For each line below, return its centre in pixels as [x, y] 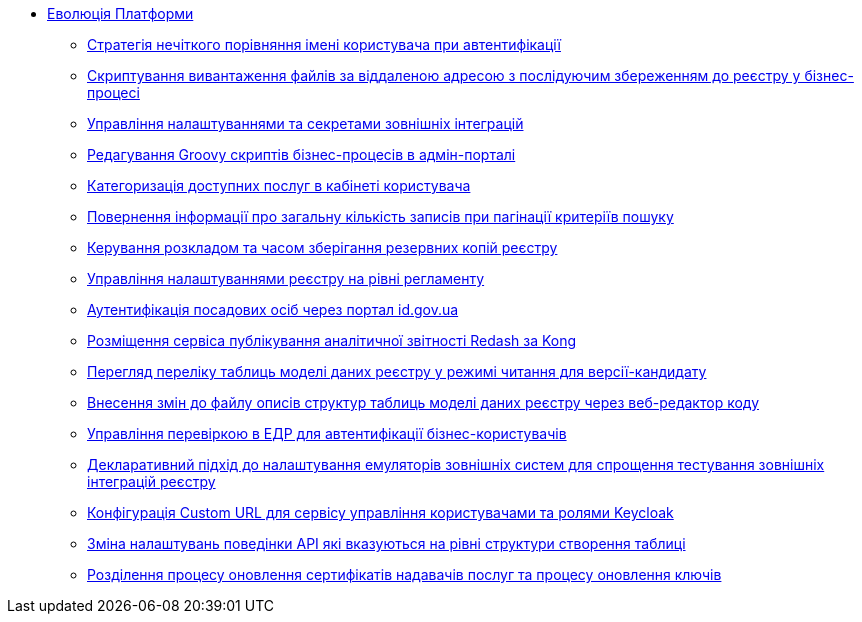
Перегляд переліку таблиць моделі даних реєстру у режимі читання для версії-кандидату [397, 371]
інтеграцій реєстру [151, 481]
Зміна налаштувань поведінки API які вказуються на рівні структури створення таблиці [386, 543]
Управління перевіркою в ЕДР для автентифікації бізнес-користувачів [327, 433]
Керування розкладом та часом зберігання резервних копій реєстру [322, 247]
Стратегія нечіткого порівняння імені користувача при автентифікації [324, 44]
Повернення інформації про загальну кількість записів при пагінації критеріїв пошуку [380, 216]
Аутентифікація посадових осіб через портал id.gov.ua [273, 309]
